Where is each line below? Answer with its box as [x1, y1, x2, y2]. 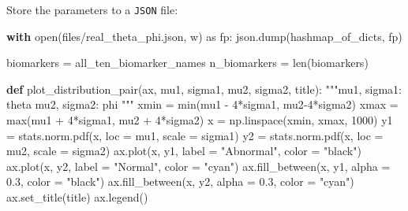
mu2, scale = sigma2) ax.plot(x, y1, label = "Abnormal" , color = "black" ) [6, 143, 361, 159]
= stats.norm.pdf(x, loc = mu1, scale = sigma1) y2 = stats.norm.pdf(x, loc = [6, 127, 384, 143]
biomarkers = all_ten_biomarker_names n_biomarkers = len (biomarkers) [6, 54, 369, 71]
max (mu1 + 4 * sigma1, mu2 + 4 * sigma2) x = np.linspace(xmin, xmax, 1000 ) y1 [6, 112, 393, 128]
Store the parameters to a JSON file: [6, 2, 178, 17]
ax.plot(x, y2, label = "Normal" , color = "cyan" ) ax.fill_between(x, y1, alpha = [6, 157, 391, 174]
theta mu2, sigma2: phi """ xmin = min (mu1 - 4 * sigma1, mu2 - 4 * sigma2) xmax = [6, 96, 399, 113]
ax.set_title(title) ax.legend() [6, 189, 148, 205]
